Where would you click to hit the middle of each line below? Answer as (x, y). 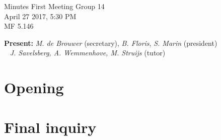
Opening (34, 87)
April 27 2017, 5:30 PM (40, 16)
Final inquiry (50, 127)
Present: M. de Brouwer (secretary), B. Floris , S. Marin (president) (111, 43)
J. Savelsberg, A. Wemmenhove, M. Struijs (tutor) (88, 53)
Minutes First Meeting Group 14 (54, 6)
